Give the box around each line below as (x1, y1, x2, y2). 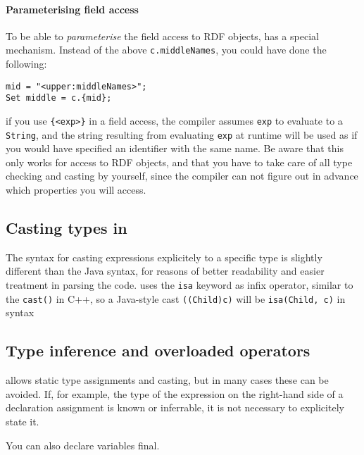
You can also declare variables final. (6, 437, 160, 452)
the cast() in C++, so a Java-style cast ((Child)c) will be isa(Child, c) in (6, 291, 346, 306)
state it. (6, 413, 39, 428)
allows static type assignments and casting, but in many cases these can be (6, 373, 329, 387)
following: (6, 56, 47, 71)
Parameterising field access (6, 1, 139, 16)
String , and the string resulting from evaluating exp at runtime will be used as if (6, 127, 358, 142)
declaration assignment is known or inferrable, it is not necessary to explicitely (6, 400, 344, 415)
